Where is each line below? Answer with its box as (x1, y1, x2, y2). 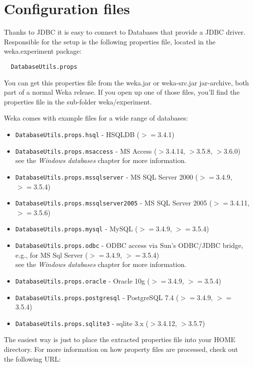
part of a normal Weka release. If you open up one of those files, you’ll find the (4, 87, 240, 97)
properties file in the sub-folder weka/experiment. (4, 96, 152, 106)
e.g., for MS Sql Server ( (15, 249, 88, 260)
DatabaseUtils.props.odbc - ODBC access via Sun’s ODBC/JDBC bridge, (15, 240, 243, 250)
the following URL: (4, 353, 61, 364)
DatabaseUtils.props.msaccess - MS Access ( (15, 145, 157, 156)
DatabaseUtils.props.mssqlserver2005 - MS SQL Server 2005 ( (15, 198, 212, 208)
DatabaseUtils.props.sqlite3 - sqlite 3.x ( (15, 318, 149, 328)
